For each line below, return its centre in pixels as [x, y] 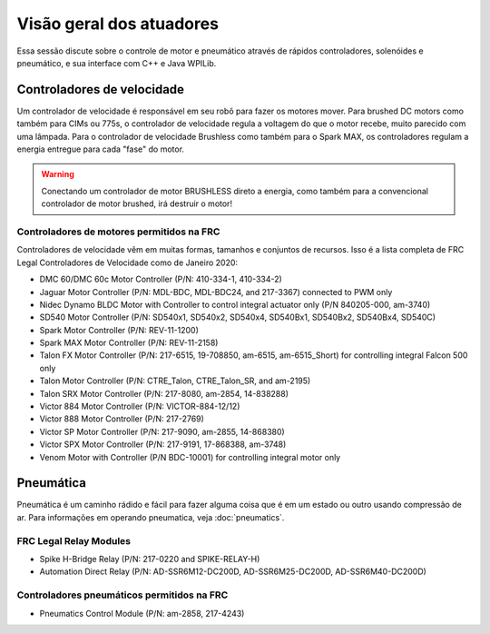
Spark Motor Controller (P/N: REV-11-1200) [119, 330]
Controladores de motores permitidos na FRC [118, 232]
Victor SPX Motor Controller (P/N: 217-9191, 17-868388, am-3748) [163, 444]
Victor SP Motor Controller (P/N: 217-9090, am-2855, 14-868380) [162, 431]
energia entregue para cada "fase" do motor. [101, 149]
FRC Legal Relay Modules [74, 540]
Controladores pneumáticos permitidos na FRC [122, 595]
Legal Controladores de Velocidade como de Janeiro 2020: [127, 263]
